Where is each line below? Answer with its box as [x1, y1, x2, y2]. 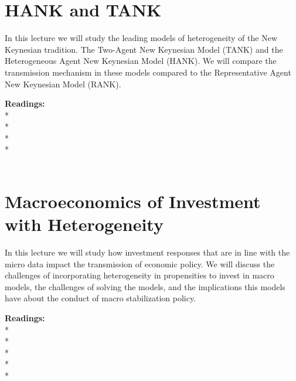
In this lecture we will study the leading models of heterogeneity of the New [5, 32, 277, 44]
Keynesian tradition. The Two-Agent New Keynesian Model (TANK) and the [5, 43, 283, 55]
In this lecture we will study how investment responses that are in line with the [5, 246, 290, 258]
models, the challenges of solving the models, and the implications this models [5, 280, 285, 292]
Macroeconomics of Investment [5, 189, 261, 213]
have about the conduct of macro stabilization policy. [5, 292, 196, 304]
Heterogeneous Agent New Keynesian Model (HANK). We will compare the [5, 55, 277, 67]
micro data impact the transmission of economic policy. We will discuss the [5, 257, 275, 270]
